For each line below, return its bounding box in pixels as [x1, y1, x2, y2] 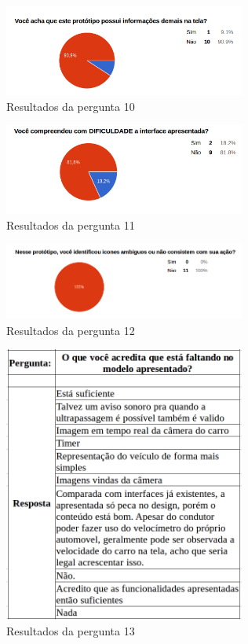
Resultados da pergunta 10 [6, 98, 135, 114]
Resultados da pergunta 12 [6, 322, 135, 338]
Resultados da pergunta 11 [6, 216, 135, 233]
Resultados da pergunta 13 [6, 622, 135, 638]
